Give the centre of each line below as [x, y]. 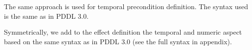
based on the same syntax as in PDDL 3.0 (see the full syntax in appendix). [118, 41]
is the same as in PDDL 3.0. [46, 16]
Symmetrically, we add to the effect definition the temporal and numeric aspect [123, 32]
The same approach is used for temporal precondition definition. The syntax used [126, 6]
